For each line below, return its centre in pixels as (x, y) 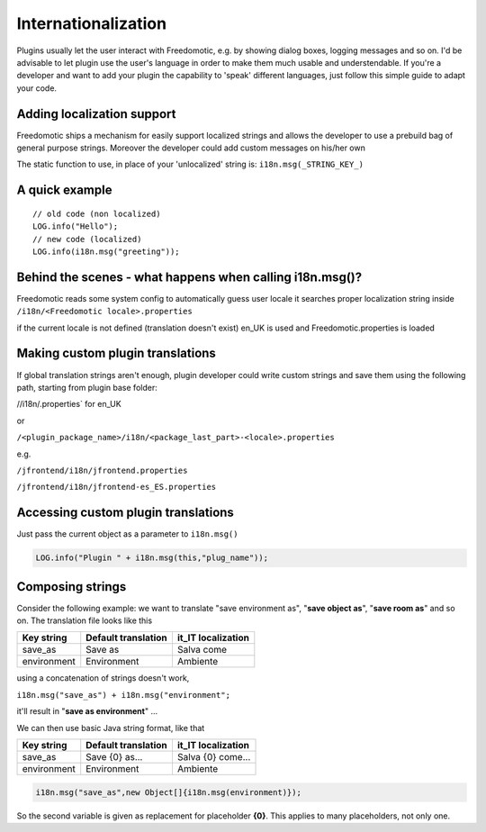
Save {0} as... (114, 757)
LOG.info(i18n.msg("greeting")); (106, 251)
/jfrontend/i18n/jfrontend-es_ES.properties (117, 487)
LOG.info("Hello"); (76, 226)
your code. (37, 88)
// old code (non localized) (97, 213)
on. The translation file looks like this (85, 620)
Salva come (202, 650)
